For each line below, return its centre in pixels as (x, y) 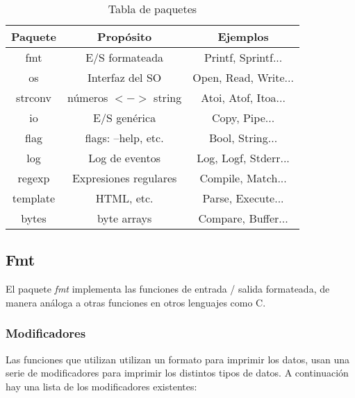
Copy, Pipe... (243, 118)
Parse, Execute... (243, 198)
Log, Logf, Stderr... (243, 158)
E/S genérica (125, 118)
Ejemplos (243, 36)
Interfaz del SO (124, 77)
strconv (34, 97)
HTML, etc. (124, 198)
